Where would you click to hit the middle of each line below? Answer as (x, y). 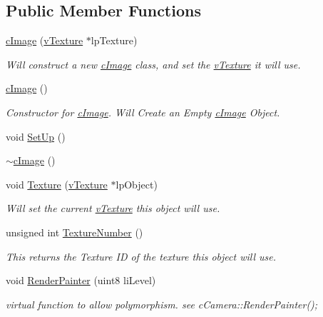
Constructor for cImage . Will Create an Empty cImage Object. (143, 112)
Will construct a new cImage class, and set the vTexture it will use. (153, 64)
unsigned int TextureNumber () (75, 232)
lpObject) (137, 184)
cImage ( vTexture (45, 40)
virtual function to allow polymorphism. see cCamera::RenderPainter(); (162, 304)
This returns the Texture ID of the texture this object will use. (141, 256)
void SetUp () (36, 136)
